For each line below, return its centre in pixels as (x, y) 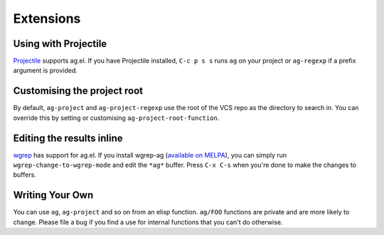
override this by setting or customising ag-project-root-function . (116, 118)
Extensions (47, 18)
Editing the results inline (68, 138)
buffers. (25, 175)
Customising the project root (78, 91)
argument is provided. (46, 70)
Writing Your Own (53, 195)
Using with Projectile (60, 44)
